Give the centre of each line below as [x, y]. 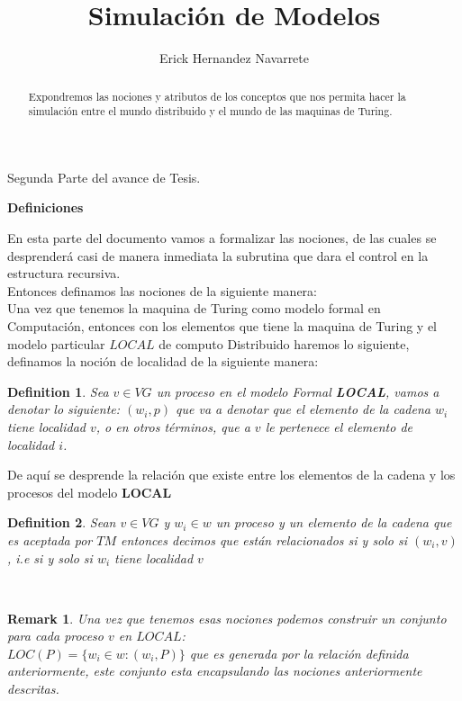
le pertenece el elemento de [339, 426]
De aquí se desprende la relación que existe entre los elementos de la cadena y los [231, 475]
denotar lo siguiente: [64, 409]
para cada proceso [55, 636]
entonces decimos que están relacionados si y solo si [264, 539]
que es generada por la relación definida [299, 653]
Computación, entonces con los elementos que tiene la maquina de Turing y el [222, 325]
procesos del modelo [63, 492]
